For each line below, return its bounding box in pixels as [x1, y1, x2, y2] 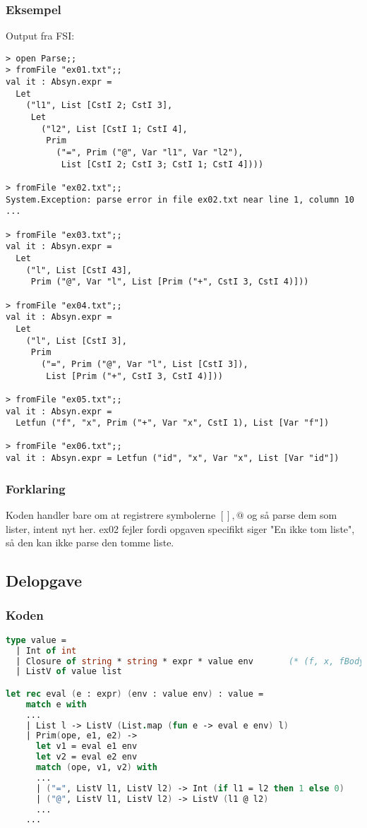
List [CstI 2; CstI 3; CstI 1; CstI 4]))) [61, 159, 264, 169]
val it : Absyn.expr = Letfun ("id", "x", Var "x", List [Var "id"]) [6, 453, 339, 464]
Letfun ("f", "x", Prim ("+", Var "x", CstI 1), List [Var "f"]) [16, 418, 330, 428]
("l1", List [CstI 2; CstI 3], [25, 100, 173, 111]
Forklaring [6, 479, 66, 497]
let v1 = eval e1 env [35, 741, 138, 752]
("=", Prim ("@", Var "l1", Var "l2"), [56, 148, 243, 158]
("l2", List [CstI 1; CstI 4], [41, 124, 188, 134]
